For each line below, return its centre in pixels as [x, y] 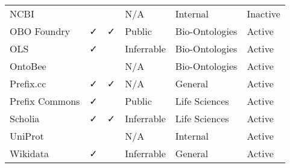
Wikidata [29, 153]
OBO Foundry [40, 31]
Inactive [263, 14]
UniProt [27, 136]
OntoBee [28, 66]
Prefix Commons [45, 101]
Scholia [25, 118]
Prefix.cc [28, 83]
